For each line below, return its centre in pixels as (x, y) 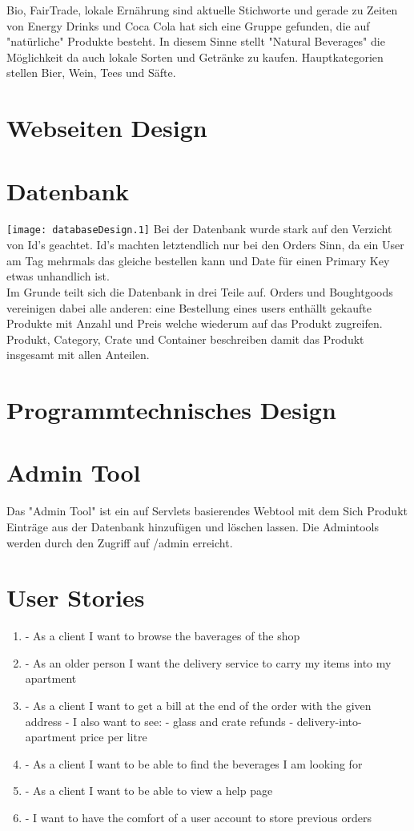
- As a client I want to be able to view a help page (149, 791)
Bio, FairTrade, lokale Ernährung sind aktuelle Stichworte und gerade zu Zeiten (202, 10)
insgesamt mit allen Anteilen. (78, 355)
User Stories (76, 597)
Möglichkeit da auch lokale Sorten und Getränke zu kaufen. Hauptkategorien (195, 56)
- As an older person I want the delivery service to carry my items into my (208, 662)
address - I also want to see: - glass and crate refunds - (159, 721)
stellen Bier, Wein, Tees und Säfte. (91, 73)
